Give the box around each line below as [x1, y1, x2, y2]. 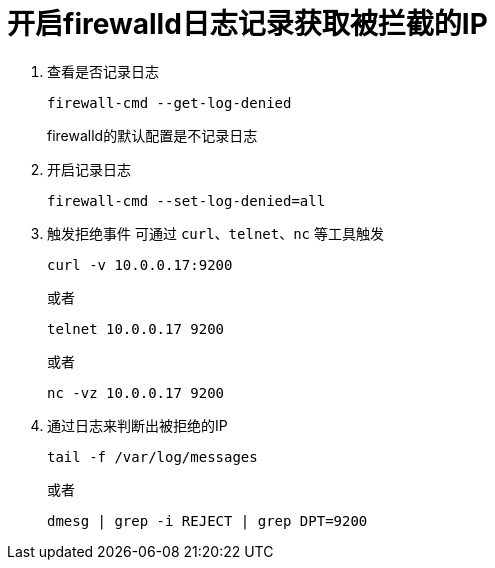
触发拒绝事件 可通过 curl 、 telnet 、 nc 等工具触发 [47, 224, 384, 242]
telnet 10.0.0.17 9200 [47, 320, 225, 337]
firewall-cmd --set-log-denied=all [47, 192, 326, 209]
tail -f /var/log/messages [47, 448, 258, 465]
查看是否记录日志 [47, 62, 159, 80]
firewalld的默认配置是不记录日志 [47, 126, 258, 144]
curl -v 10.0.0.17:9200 [47, 256, 233, 273]
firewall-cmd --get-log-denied [47, 94, 292, 111]
